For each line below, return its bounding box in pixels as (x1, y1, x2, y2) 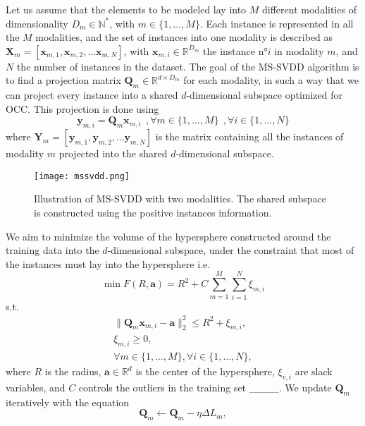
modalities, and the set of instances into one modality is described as (35, 30, 333, 44)
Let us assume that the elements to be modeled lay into (6, 2, 247, 16)
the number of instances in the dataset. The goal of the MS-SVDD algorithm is (16, 59, 359, 73)
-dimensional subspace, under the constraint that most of (107, 243, 354, 257)
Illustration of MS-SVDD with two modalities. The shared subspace (34, 191, 327, 206)
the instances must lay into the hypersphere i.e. (6, 256, 211, 271)
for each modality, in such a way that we (183, 73, 359, 87)
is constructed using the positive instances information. (34, 205, 272, 219)
